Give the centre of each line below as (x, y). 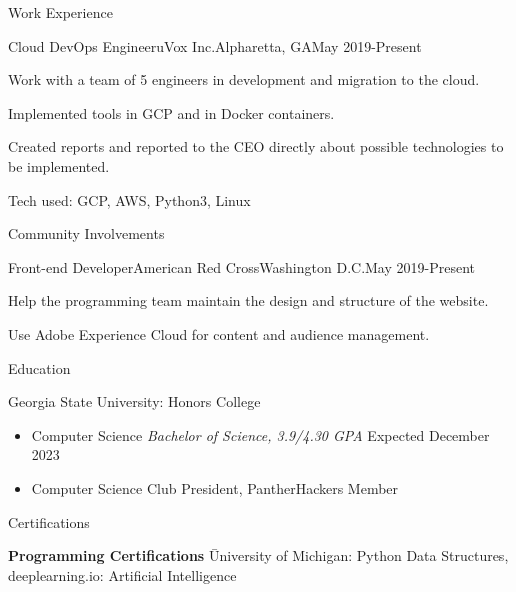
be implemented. (59, 165)
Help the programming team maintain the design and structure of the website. (248, 300)
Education (39, 367)
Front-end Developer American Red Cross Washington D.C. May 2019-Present (242, 266)
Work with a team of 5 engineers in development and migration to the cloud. (244, 79)
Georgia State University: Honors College (134, 401)
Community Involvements (86, 233)
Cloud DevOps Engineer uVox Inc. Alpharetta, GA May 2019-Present (215, 45)
